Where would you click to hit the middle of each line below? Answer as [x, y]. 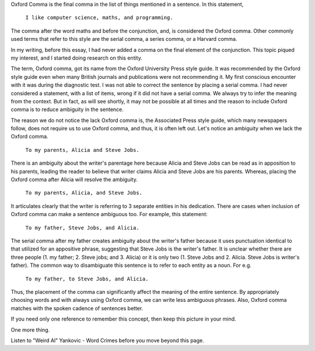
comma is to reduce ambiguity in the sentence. [67, 110]
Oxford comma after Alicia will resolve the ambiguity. [74, 180]
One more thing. [30, 329]
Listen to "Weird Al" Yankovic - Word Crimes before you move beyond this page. [107, 340]
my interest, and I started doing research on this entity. [76, 58]
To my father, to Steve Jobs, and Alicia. [87, 279]
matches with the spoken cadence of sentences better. [77, 308]
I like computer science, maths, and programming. [99, 18]
